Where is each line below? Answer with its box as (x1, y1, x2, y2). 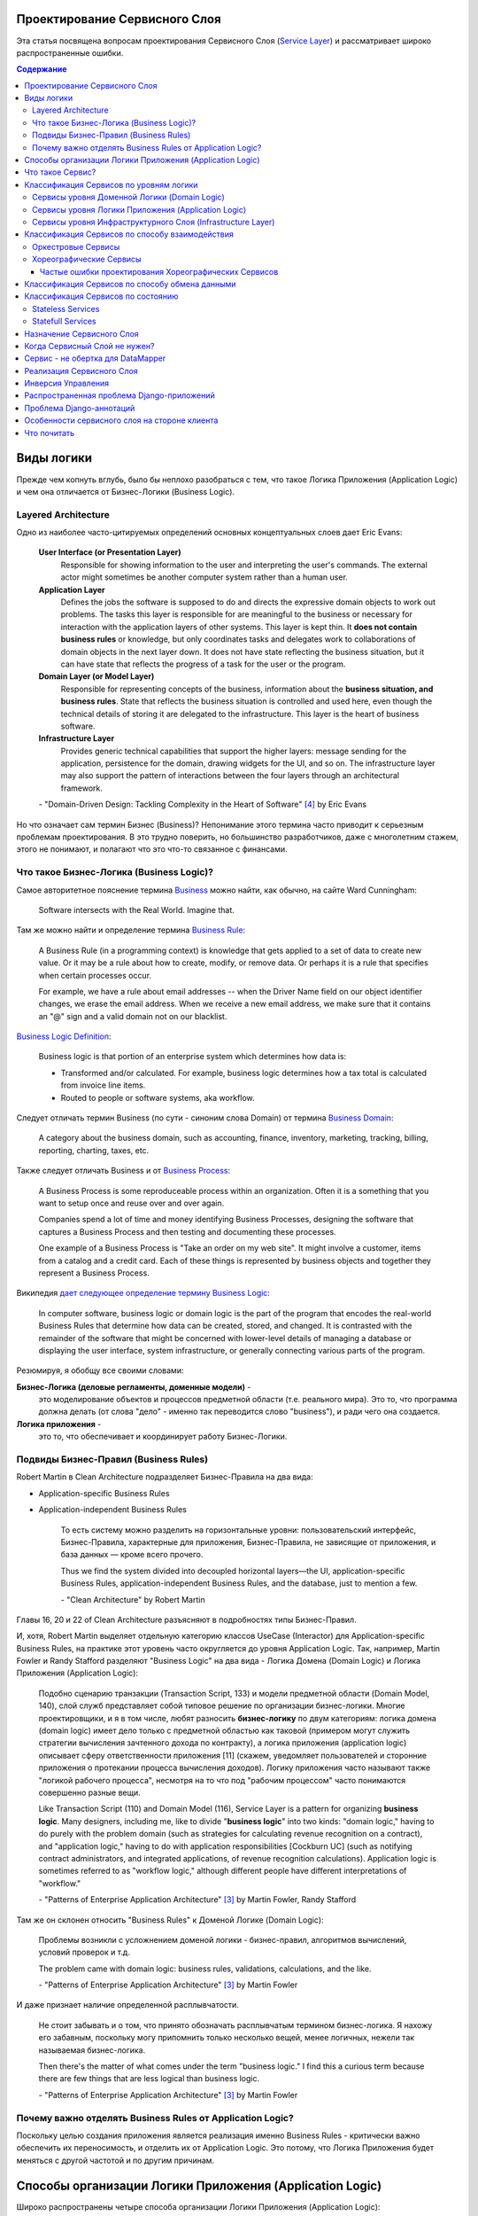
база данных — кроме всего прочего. (60, 1549, 204, 1560)
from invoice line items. (60, 1080, 146, 1090)
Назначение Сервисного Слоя (24, 328, 139, 339)
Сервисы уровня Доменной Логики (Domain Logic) (32, 191, 225, 203)
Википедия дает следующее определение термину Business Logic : (16, 1288, 270, 1299)
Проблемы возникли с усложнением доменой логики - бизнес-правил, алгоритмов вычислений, (38, 1934, 407, 1945)
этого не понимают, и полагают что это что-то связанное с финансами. (16, 844, 288, 854)
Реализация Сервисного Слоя (24, 365, 138, 376)
